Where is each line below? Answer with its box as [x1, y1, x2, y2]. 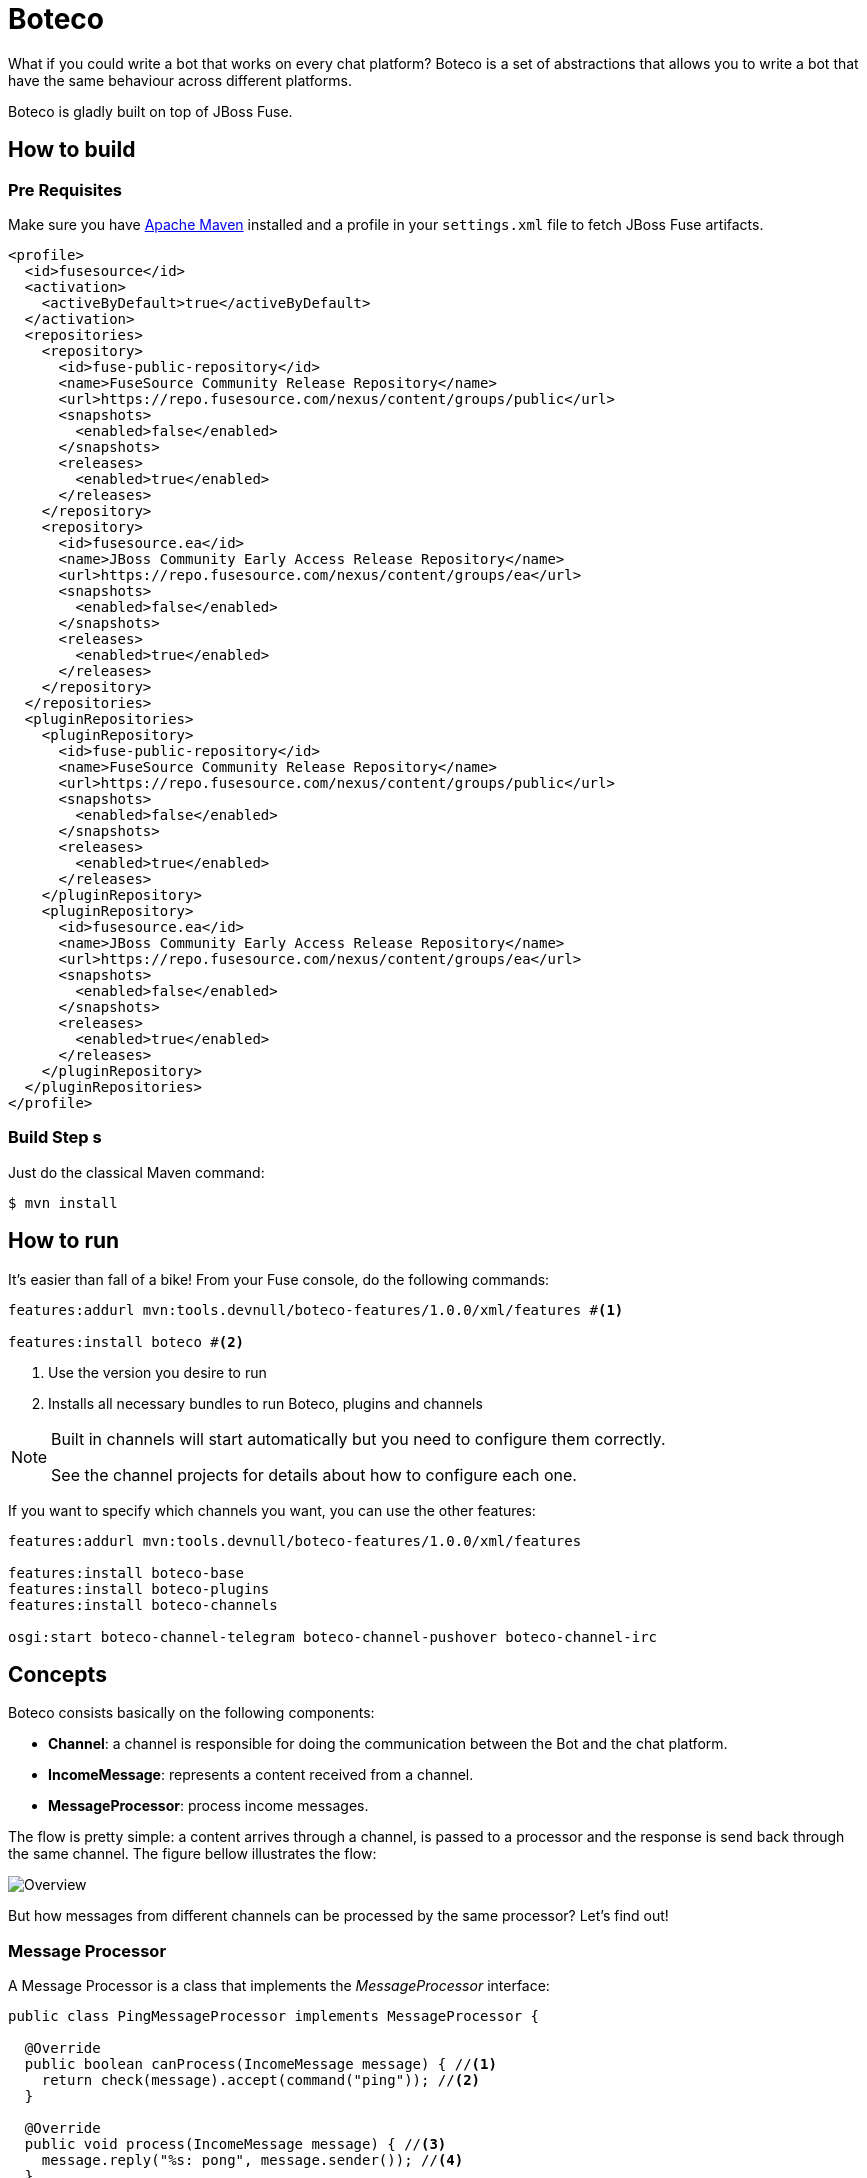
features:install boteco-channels [8, 1596, 278, 1613]
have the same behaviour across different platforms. [8, 71, 352, 89]
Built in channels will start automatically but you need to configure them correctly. [51, 1428, 666, 1449]
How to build [8, 137, 136, 163]
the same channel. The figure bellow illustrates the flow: [8, 1845, 377, 1863]
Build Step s [8, 1127, 102, 1148]
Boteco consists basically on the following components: [8, 1704, 375, 1722]
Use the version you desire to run [48, 1363, 267, 1381]
